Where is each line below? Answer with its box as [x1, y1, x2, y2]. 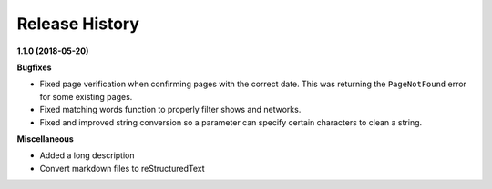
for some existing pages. [39, 91, 133, 102]
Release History [16, 14, 140, 34]
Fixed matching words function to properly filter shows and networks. [39, 104, 302, 115]
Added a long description [39, 150, 135, 161]
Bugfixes [16, 62, 52, 73]
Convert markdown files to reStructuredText [39, 163, 205, 174]
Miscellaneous [16, 133, 75, 144]
